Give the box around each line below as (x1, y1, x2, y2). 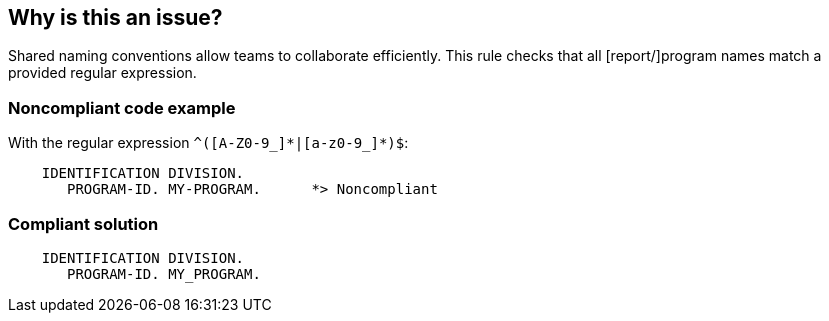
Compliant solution (8, 213, 159, 234)
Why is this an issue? (8, 5, 223, 30)
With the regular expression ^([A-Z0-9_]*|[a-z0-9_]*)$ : (8, 134, 409, 152)
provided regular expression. (8, 64, 197, 82)
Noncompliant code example (8, 97, 236, 118)
